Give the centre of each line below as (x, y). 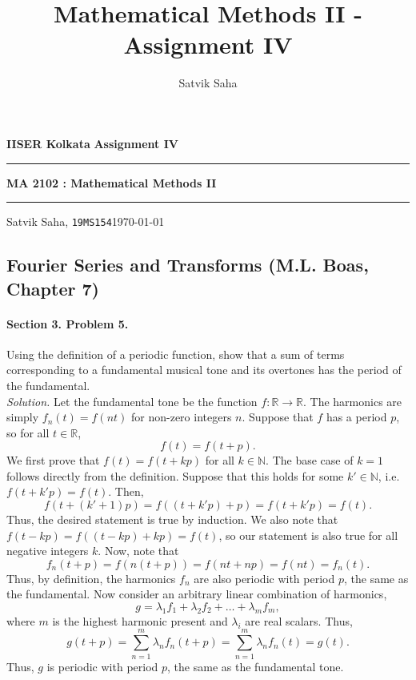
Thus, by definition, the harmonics (91, 578)
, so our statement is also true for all (308, 535)
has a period (356, 417)
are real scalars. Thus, (299, 620)
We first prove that (53, 460)
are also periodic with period (264, 578)
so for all (28, 432)
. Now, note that (138, 551)
